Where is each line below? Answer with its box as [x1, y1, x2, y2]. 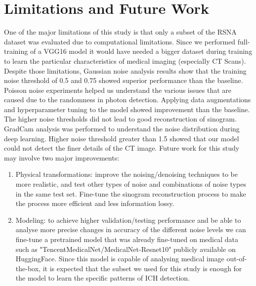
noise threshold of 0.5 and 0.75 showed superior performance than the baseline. [4, 75, 243, 85]
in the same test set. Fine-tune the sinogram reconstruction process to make [15, 188, 246, 199]
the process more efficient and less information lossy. [15, 198, 174, 208]
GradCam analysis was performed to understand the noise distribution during [4, 123, 240, 134]
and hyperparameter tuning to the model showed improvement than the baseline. [4, 104, 250, 114]
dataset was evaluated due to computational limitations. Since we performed [4, 36, 236, 46]
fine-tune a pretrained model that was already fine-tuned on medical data [15, 234, 238, 244]
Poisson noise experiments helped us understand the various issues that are [4, 84, 231, 95]
